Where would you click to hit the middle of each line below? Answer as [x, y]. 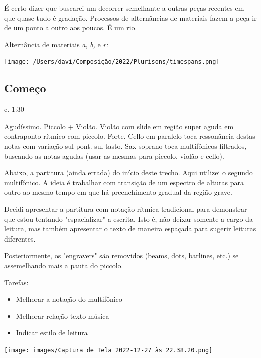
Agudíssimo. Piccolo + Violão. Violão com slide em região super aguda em [119, 126]
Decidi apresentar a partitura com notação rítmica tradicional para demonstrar [126, 209]
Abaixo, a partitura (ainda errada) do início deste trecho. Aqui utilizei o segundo [128, 172]
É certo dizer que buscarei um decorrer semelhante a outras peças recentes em [124, 8]
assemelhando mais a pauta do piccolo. [64, 265]
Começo [25, 88]
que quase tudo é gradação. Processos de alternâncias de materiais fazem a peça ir [130, 17]
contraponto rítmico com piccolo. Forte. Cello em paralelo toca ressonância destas [130, 136]
